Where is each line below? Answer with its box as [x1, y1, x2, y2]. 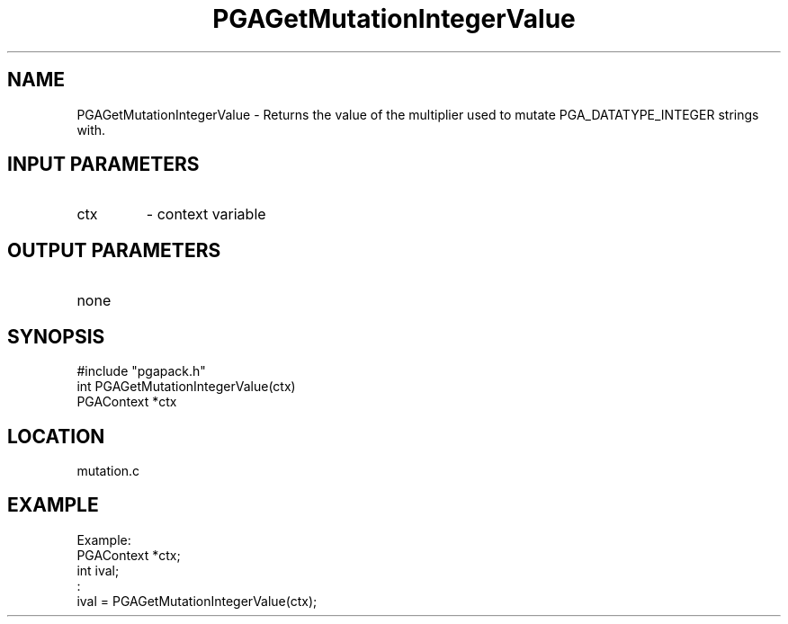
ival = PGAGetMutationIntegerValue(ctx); [76, 593, 318, 609]
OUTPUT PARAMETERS [7, 238, 221, 262]
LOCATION [7, 424, 105, 448]
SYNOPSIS [7, 325, 105, 348]
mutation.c [76, 462, 140, 478]
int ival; [76, 562, 120, 578]
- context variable [146, 205, 266, 224]
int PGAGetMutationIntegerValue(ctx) [76, 379, 296, 395]
